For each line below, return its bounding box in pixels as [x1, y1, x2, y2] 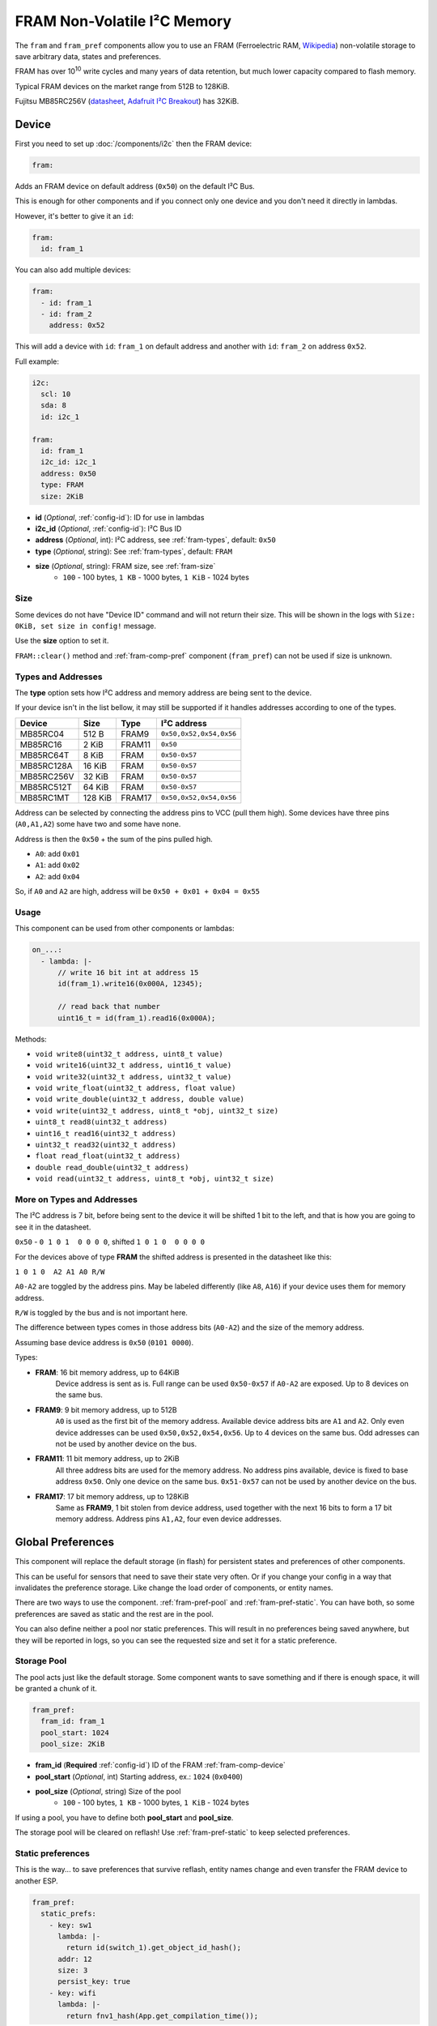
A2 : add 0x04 [35, 871, 80, 881]
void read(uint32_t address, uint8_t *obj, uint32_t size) [35, 1174, 275, 1183]
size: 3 [57, 1966, 88, 1975]
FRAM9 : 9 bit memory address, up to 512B [35, 1404, 177, 1414]
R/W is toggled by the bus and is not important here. [15, 1308, 188, 1318]
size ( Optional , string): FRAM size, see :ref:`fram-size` [35, 562, 216, 571]
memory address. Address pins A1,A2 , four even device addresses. [55, 1514, 282, 1524]
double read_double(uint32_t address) [35, 1163, 189, 1172]
